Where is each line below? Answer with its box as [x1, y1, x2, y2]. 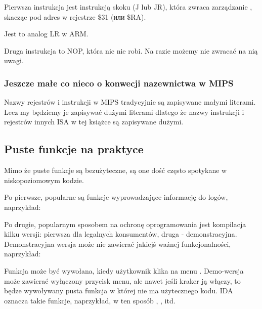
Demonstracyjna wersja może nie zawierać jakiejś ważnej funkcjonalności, [4, 238, 231, 249]
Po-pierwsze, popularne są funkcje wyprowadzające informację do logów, [4, 192, 228, 202]
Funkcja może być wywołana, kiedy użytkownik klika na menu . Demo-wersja [4, 265, 244, 276]
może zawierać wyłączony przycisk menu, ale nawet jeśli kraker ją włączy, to [4, 275, 241, 286]
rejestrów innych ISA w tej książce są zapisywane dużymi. [4, 116, 184, 127]
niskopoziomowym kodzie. [4, 174, 84, 185]
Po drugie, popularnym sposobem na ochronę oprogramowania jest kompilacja [4, 218, 246, 229]
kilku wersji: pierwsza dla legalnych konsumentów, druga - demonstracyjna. [4, 229, 237, 239]
